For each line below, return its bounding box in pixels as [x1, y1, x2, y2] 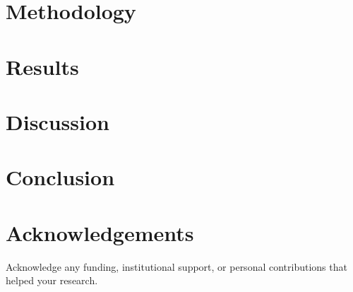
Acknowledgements [6, 218, 194, 247]
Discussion [6, 107, 109, 136]
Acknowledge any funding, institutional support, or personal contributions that [6, 259, 347, 274]
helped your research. [6, 273, 98, 288]
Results [6, 52, 79, 81]
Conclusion [6, 163, 115, 192]
